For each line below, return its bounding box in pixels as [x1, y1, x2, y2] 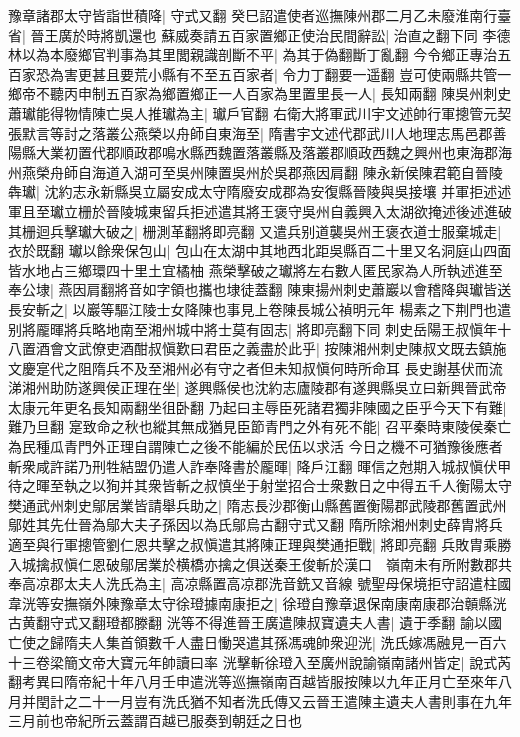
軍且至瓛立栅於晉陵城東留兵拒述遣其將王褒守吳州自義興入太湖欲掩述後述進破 [8, 200, 512, 221]
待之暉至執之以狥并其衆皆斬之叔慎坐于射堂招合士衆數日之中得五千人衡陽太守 [8, 475, 512, 496]
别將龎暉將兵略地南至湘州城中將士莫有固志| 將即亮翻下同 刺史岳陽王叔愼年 [8, 318, 498, 339]
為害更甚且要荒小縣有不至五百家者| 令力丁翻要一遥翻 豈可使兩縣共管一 [49, 63, 512, 84]
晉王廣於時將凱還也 [30, 24, 157, 45]
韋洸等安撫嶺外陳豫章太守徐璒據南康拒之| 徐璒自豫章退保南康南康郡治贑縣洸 [8, 592, 507, 613]
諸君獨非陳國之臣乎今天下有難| [306, 396, 507, 417]
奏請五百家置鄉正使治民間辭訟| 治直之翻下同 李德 [189, 24, 511, 45]
